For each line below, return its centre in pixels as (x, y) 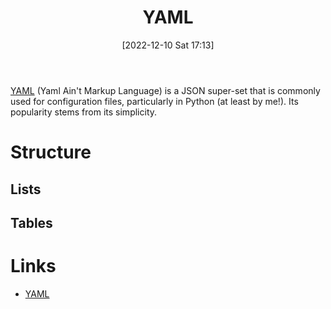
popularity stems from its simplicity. (84, 112)
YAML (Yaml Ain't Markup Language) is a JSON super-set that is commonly (165, 90)
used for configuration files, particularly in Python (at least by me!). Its (154, 101)
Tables (31, 222)
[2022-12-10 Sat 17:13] (168, 45)
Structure (51, 152)
